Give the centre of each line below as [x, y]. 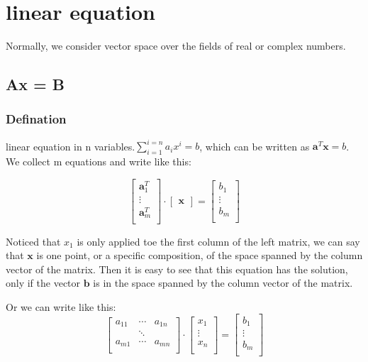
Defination [36, 119]
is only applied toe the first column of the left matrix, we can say [218, 241]
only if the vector [43, 283]
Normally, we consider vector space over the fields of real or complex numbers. [176, 46]
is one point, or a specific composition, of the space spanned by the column [200, 255]
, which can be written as [255, 146]
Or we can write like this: [61, 306]
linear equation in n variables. [71, 146]
